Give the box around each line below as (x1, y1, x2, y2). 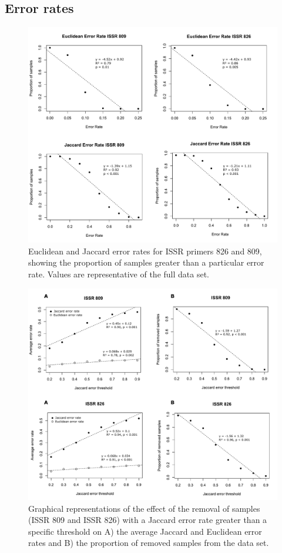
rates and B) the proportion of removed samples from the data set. (28, 537, 269, 549)
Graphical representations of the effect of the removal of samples (28, 502, 260, 514)
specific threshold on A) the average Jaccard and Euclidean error (28, 525, 262, 537)
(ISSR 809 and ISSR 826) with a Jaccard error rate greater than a (28, 514, 267, 526)
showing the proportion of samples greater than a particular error (28, 256, 264, 269)
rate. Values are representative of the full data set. (28, 268, 209, 280)
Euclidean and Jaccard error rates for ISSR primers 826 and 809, (28, 244, 262, 257)
